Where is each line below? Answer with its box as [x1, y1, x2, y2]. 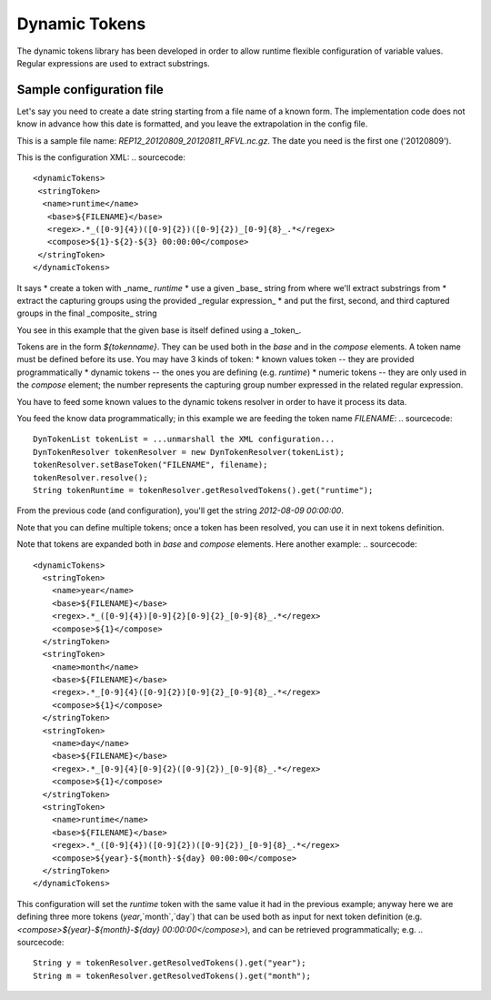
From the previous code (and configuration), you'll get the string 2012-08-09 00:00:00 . [16, 505, 345, 516]
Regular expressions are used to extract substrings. [16, 57, 211, 68]
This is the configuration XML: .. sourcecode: [16, 152, 186, 163]
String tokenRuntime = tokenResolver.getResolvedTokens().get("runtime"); [33, 485, 374, 495]
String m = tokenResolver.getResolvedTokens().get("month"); [33, 970, 311, 981]
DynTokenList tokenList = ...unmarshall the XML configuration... [33, 434, 336, 445]
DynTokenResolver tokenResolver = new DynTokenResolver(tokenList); [33, 447, 345, 457]
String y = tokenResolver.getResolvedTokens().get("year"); [33, 958, 306, 968]
